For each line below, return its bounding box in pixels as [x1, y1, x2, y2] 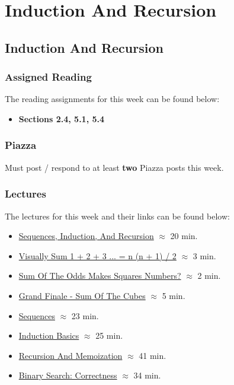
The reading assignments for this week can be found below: [5, 93, 220, 105]
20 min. [170, 230, 198, 242]
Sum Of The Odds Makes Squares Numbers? [18, 269, 181, 282]
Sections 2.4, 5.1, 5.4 [18, 112, 105, 125]
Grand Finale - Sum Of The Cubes [18, 289, 146, 301]
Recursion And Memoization [18, 349, 123, 361]
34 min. [133, 369, 161, 381]
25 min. [95, 329, 123, 342]
